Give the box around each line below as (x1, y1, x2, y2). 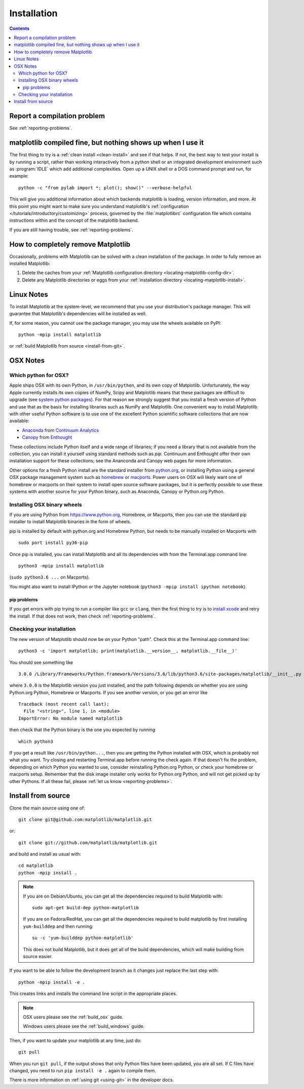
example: (9, 173, 29, 179)
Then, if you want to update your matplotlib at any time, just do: (9, 1037, 142, 1043)
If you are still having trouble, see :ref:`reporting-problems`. (9, 226, 134, 233)
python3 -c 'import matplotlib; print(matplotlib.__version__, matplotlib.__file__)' (18, 648, 238, 654)
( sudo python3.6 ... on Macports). (9, 574, 90, 581)
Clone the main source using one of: (9, 805, 86, 811)
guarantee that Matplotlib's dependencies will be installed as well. (9, 311, 147, 317)
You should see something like (9, 659, 73, 665)
